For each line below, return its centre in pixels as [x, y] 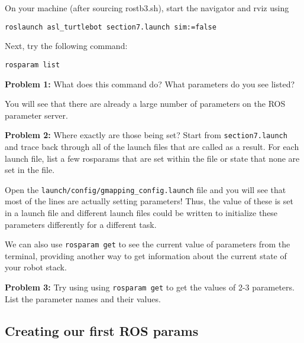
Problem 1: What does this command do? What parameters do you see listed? [150, 84]
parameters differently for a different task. [81, 224]
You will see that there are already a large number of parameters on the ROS [145, 104]
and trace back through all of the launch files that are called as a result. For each [152, 146]
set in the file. [30, 170]
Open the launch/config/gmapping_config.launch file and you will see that [145, 189]
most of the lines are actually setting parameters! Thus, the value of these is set [149, 201]
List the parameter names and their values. [83, 298]
